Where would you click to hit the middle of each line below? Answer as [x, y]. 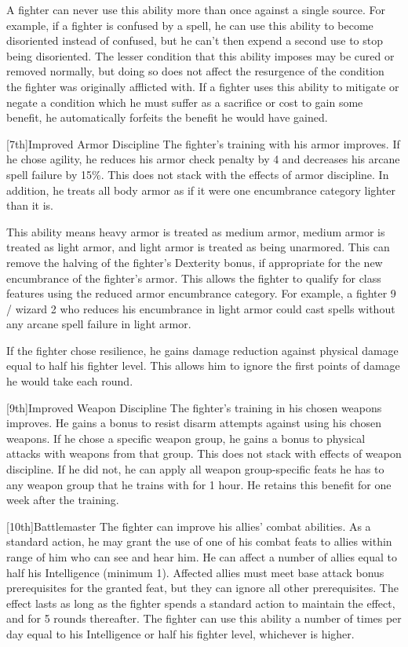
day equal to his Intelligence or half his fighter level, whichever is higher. [180, 633]
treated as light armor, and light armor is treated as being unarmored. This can [198, 247]
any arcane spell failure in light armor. [99, 324]
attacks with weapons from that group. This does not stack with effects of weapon [204, 453]
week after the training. [63, 500]
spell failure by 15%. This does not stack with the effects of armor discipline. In [198, 174]
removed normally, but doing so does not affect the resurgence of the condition [195, 71]
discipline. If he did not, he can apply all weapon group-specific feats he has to [195, 469]
